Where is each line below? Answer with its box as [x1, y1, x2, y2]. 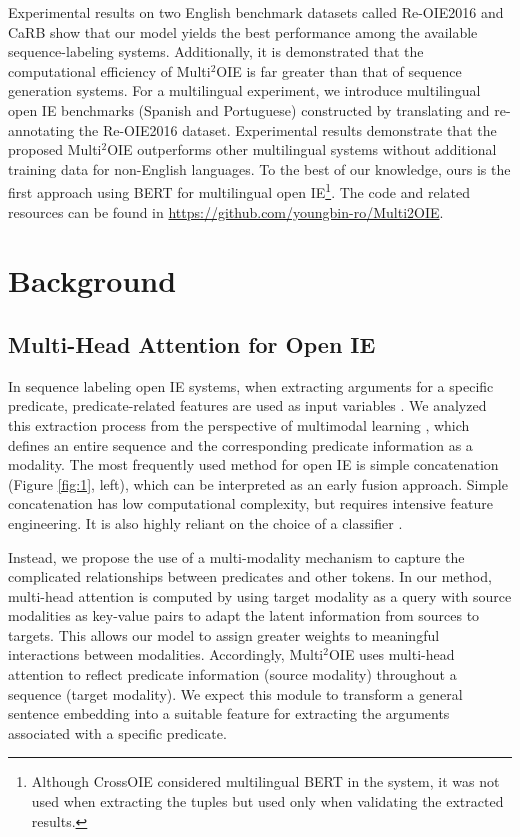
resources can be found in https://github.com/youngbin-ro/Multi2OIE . [8, 201, 444, 222]
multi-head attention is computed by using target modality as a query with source [8, 585, 512, 606]
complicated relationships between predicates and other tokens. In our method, [8, 566, 492, 587]
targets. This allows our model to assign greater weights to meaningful [8, 624, 440, 645]
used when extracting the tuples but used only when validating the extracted [31, 791, 504, 812]
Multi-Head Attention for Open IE [8, 328, 376, 359]
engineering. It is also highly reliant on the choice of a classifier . [8, 512, 403, 533]
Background [8, 260, 177, 301]
